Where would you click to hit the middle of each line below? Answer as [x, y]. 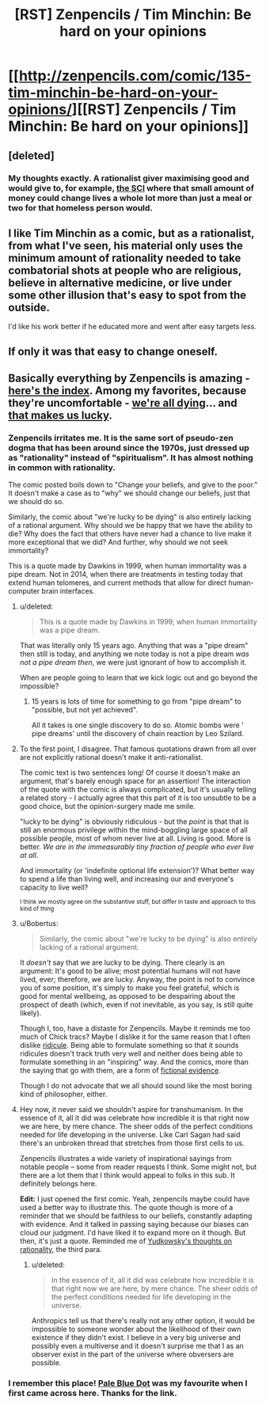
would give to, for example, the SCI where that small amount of [131, 188]
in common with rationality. [62, 468]
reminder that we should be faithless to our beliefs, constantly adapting [136, 1216]
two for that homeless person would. [80, 207]
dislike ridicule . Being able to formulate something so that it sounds [129, 1045]
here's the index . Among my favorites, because [127, 391]
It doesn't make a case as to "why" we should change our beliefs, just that [129, 493]
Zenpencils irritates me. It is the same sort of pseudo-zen [121, 438]
